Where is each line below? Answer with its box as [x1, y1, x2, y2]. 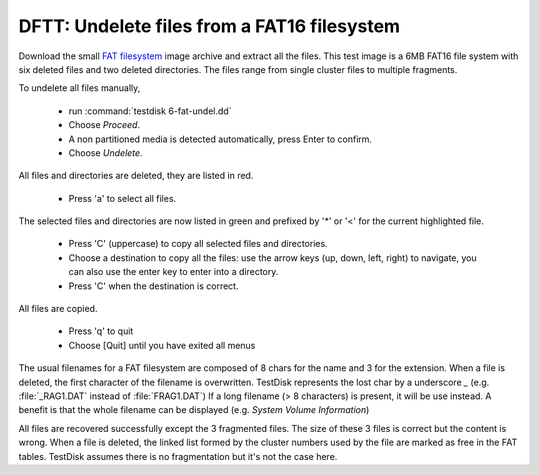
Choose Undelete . [68, 146, 144, 159]
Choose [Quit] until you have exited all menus [68, 339, 256, 351]
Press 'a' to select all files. [68, 192, 177, 204]
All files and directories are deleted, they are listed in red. [18, 170, 254, 182]
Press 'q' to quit [68, 325, 134, 337]
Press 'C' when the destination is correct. [68, 280, 239, 292]
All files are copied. [18, 303, 98, 315]
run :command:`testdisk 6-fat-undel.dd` [68, 105, 232, 117]
